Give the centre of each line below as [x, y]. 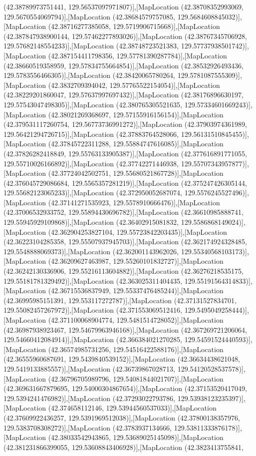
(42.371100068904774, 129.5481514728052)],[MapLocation [136, 320]
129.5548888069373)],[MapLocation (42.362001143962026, [91, 251]
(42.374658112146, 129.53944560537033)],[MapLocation [132, 408]
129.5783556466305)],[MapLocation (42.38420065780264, [90, 75]
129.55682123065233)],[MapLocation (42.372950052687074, [93, 193]
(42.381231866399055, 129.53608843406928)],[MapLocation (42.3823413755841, [124, 447]
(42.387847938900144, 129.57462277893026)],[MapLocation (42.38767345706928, [125, 36]
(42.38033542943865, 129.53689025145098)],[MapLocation [136, 437]
